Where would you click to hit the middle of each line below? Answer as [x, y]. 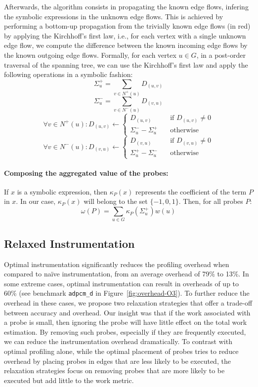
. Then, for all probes [211, 201]
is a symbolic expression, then [62, 191]
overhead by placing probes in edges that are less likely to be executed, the [117, 361]
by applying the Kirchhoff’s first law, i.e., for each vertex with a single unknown [125, 35]
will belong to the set [116, 201]
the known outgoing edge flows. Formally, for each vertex [90, 55]
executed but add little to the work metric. [69, 380]
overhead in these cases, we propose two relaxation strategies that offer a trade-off [128, 303]
